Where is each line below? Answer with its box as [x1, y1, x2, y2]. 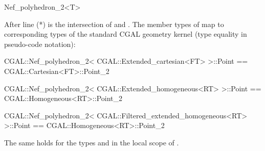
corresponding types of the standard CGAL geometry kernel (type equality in [4, 29, 247, 39]
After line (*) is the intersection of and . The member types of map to [4, 18, 224, 29]
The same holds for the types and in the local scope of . [4, 137, 179, 147]
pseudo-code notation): [4, 38, 76, 49]
